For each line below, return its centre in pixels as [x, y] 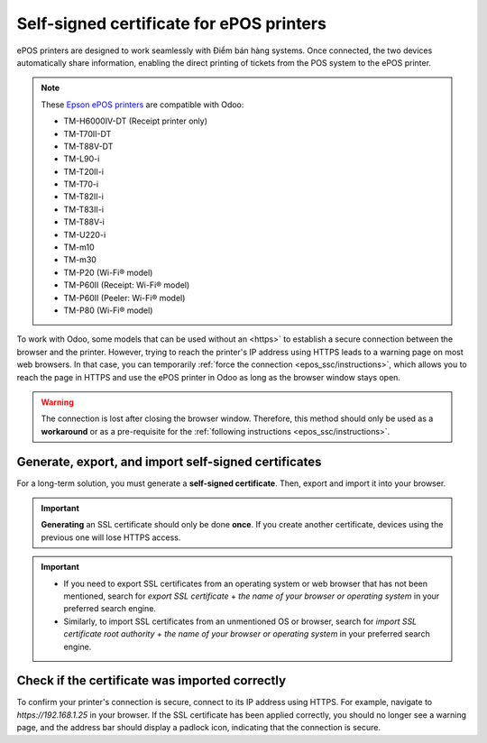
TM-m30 [80, 260]
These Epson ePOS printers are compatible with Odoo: [142, 105]
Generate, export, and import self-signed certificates [169, 461]
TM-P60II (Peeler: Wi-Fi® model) [124, 298]
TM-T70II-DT [87, 133]
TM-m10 [79, 247]
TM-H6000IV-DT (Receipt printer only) [135, 121]
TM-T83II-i [83, 209]
